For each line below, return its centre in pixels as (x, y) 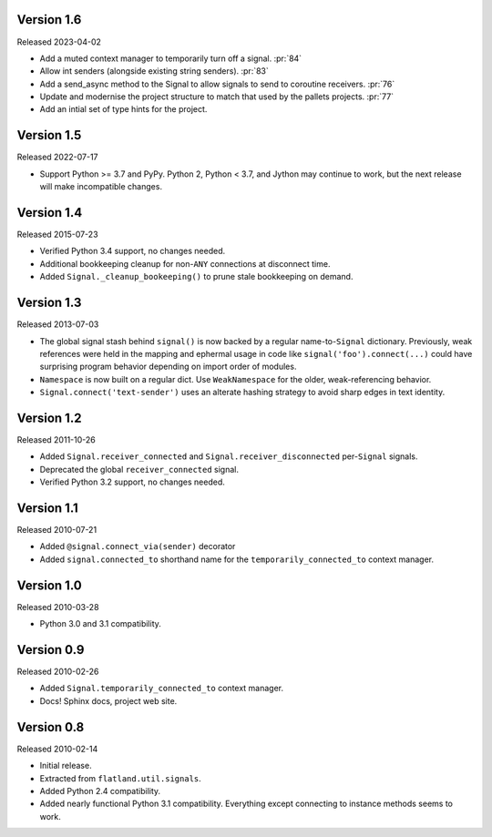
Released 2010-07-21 (57, 530)
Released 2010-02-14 (57, 749)
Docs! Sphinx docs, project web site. (108, 700)
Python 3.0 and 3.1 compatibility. (100, 624)
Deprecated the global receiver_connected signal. (139, 469)
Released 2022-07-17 (58, 157)
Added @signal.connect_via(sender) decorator (138, 546)
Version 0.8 (51, 727)
